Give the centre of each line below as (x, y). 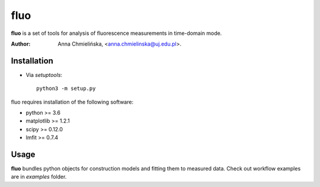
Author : (21, 44)
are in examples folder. (39, 177)
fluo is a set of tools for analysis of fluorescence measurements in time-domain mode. (116, 33)
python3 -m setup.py (66, 88)
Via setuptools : (44, 75)
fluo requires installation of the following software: (72, 102)
